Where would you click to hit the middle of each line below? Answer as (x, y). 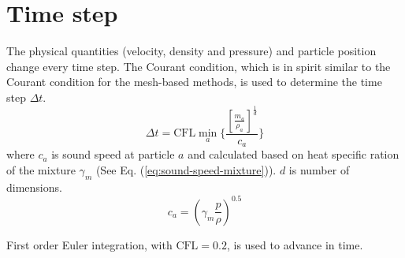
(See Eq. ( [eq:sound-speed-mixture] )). (186, 169)
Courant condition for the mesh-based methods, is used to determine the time (194, 82)
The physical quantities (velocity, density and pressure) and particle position (191, 51)
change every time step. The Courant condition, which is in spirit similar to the (199, 66)
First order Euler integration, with (89, 244)
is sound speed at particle (113, 154)
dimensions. (34, 187)
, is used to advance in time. (295, 244)
